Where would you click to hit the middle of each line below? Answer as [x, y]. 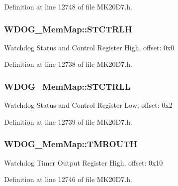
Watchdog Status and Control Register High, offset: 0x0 [89, 47]
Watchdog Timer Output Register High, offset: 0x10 [84, 162]
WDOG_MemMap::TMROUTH [71, 144]
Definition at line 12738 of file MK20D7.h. [68, 64]
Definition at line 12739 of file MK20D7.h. [68, 121]
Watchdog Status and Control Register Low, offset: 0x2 [88, 105]
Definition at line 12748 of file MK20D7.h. [68, 6]
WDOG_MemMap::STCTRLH [68, 29]
